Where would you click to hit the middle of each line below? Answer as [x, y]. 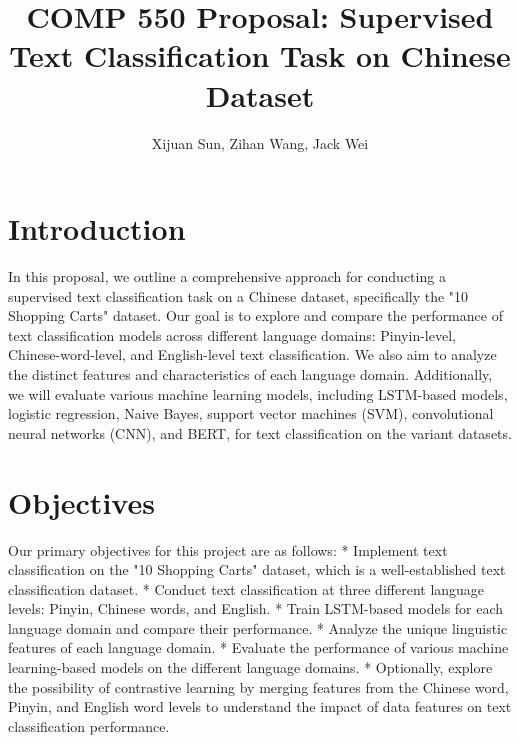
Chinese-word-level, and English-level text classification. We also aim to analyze [252, 354]
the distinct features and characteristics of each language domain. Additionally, [250, 374]
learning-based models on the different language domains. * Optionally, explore [250, 667]
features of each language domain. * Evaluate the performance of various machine [258, 647]
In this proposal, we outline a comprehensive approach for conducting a [227, 276]
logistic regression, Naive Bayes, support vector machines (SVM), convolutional [251, 413]
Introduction [97, 228]
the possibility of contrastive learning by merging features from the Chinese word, [258, 686]
